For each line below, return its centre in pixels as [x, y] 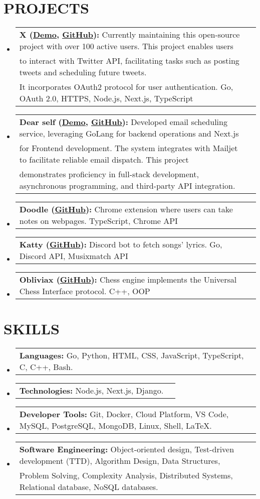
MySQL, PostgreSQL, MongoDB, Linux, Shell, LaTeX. [115, 426]
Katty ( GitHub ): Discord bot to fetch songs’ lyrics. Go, [121, 244]
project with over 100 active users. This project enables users [126, 46]
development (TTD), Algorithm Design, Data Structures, [120, 461]
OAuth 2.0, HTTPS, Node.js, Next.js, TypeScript [106, 98]
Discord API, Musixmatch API [74, 256]
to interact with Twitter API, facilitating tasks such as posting [129, 61]
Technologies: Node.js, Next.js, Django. [91, 391]
